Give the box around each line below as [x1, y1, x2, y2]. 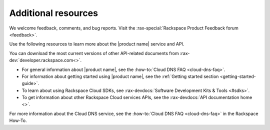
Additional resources [9, 7, 98, 18]
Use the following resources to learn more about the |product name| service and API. [9, 41, 184, 47]
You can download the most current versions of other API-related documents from [9, 50, 179, 56]
